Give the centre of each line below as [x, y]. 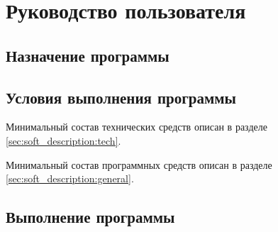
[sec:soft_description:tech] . [63, 140]
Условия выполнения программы [121, 97]
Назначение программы [88, 55]
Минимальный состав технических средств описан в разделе [137, 127]
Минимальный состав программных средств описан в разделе [139, 164]
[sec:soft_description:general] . [70, 178]
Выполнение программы [90, 217]
